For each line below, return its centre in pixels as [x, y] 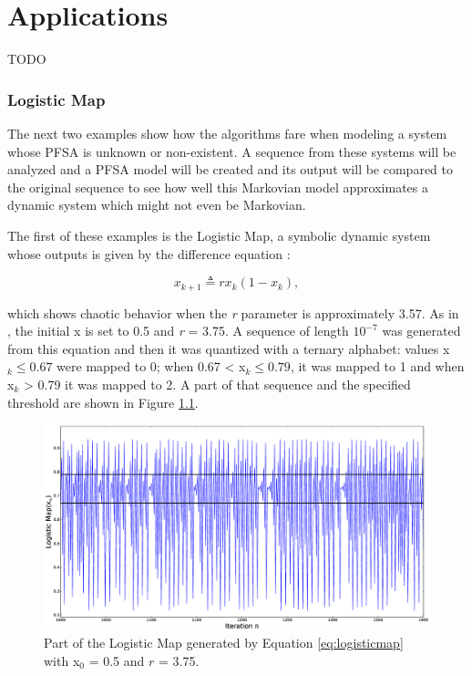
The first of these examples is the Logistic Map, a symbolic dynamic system [219, 235]
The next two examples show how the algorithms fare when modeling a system [227, 133]
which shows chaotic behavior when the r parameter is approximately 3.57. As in [233, 312]
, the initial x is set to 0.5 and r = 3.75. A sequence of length [178, 331]
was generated [421, 331]
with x [62, 660]
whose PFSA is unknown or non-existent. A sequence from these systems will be [232, 151]
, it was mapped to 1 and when [377, 366]
